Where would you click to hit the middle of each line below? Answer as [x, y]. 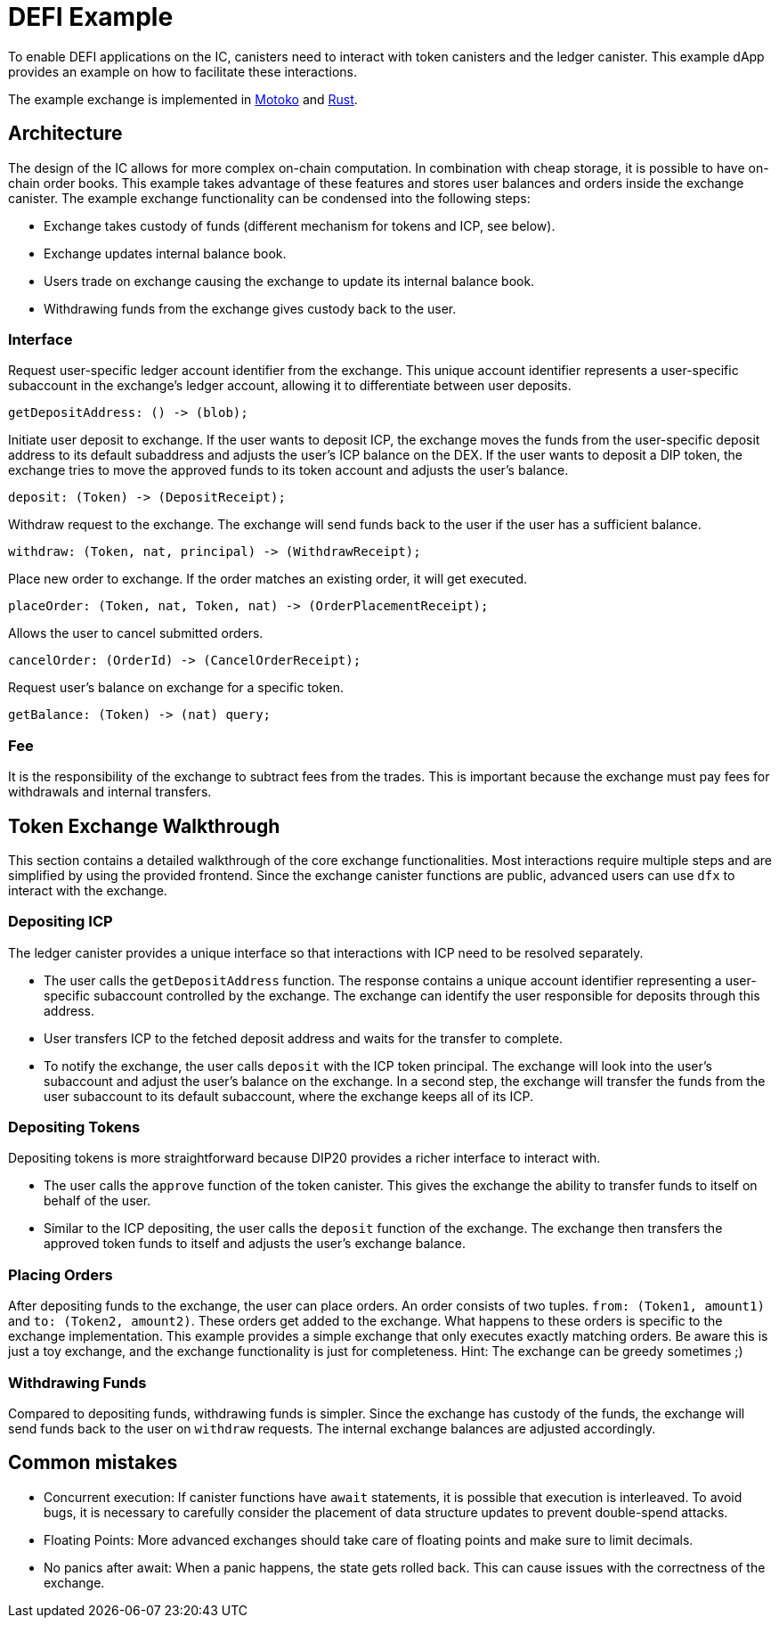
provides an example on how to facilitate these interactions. [183, 71]
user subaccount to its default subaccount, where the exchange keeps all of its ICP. [288, 1096]
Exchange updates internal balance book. [165, 253]
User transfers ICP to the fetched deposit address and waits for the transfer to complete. [304, 1038]
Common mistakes [93, 1463]
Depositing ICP [61, 922]
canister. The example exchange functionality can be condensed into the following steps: [269, 198]
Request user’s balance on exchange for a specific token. [176, 688]
